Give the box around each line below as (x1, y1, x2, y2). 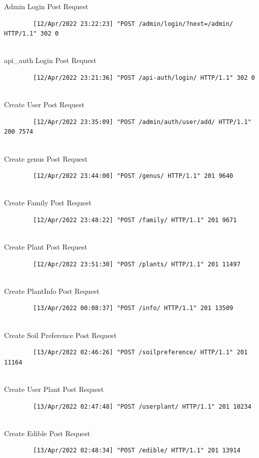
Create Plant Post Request (4, 241, 87, 252)
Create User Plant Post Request (4, 384, 104, 394)
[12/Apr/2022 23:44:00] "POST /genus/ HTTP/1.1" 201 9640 (33, 172, 234, 180)
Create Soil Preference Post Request (4, 329, 117, 340)
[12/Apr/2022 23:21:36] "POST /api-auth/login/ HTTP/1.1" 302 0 (33, 74, 255, 81)
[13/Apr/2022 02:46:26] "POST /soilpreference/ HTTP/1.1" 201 (33, 349, 248, 356)
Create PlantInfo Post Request (4, 285, 100, 296)
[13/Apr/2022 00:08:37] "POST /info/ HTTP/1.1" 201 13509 (33, 304, 234, 312)
